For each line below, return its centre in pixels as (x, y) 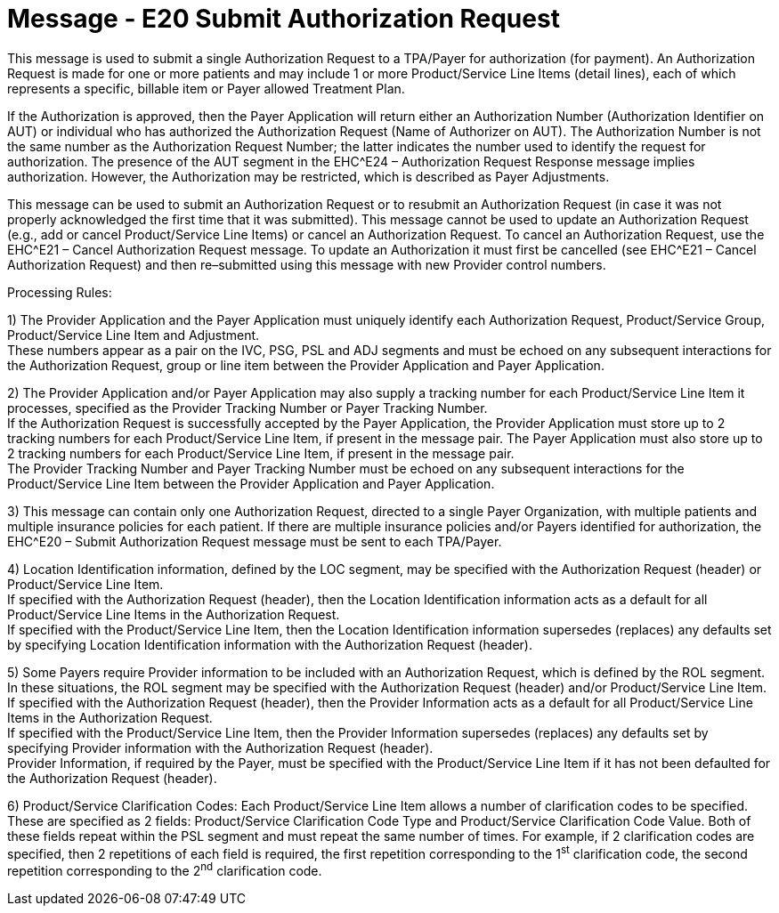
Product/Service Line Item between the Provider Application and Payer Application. (251, 483)
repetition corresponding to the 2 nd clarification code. (165, 870)
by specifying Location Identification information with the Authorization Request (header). (270, 644)
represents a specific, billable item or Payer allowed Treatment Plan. (206, 88)
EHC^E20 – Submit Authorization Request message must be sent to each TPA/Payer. (255, 541)
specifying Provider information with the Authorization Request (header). (220, 747)
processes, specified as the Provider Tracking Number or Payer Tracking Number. (247, 408)
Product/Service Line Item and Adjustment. (134, 335)
